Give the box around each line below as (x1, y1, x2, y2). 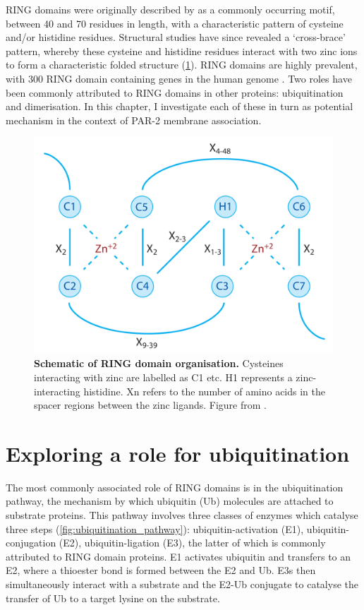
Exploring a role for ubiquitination (6, 438, 350, 467)
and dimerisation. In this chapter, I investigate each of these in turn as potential (6, 99, 353, 114)
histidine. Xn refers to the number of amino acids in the (83, 383, 326, 398)
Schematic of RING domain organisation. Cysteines (34, 356, 284, 371)
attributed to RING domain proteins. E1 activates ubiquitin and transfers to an (6, 549, 351, 563)
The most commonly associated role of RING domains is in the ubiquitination (6, 479, 344, 494)
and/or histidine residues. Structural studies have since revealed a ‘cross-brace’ (6, 30, 346, 44)
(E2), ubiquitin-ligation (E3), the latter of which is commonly (59, 535, 326, 550)
